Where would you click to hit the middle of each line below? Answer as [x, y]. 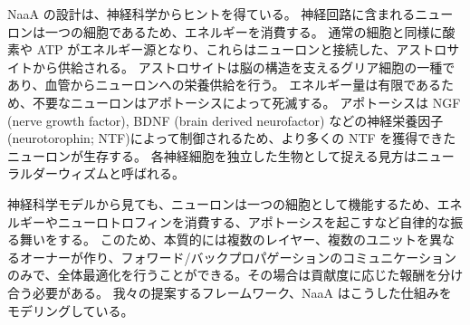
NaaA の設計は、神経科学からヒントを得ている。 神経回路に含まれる [211, 14]
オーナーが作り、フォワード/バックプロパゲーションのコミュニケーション [238, 257]
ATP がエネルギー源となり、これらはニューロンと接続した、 [216, 49]
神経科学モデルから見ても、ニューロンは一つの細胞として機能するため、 [222, 203]
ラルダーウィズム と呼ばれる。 [96, 173]
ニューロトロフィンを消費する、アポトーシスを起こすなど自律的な [254, 221]
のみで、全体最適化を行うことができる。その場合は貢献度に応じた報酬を [223, 275]
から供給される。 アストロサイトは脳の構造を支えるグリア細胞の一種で [244, 67]
